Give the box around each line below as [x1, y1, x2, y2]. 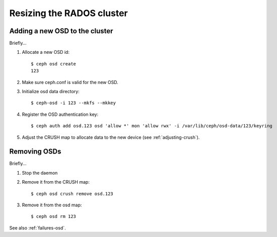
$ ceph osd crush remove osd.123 [31, 191, 113, 196]
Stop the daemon [22, 170, 58, 176]
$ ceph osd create [31, 61, 77, 66]
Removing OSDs [9, 147, 61, 156]
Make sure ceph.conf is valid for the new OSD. [22, 79, 118, 85]
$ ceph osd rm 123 [31, 214, 77, 219]
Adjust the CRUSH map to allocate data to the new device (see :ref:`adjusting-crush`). [22, 134, 200, 140]
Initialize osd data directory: [22, 89, 80, 95]
